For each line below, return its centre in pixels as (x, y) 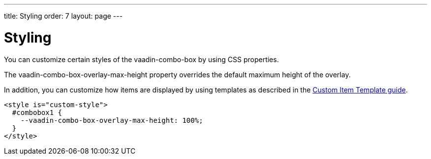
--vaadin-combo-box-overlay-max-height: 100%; (112, 120)
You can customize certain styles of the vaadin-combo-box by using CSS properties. (141, 59)
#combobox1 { (37, 112)
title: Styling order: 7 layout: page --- (63, 16)
